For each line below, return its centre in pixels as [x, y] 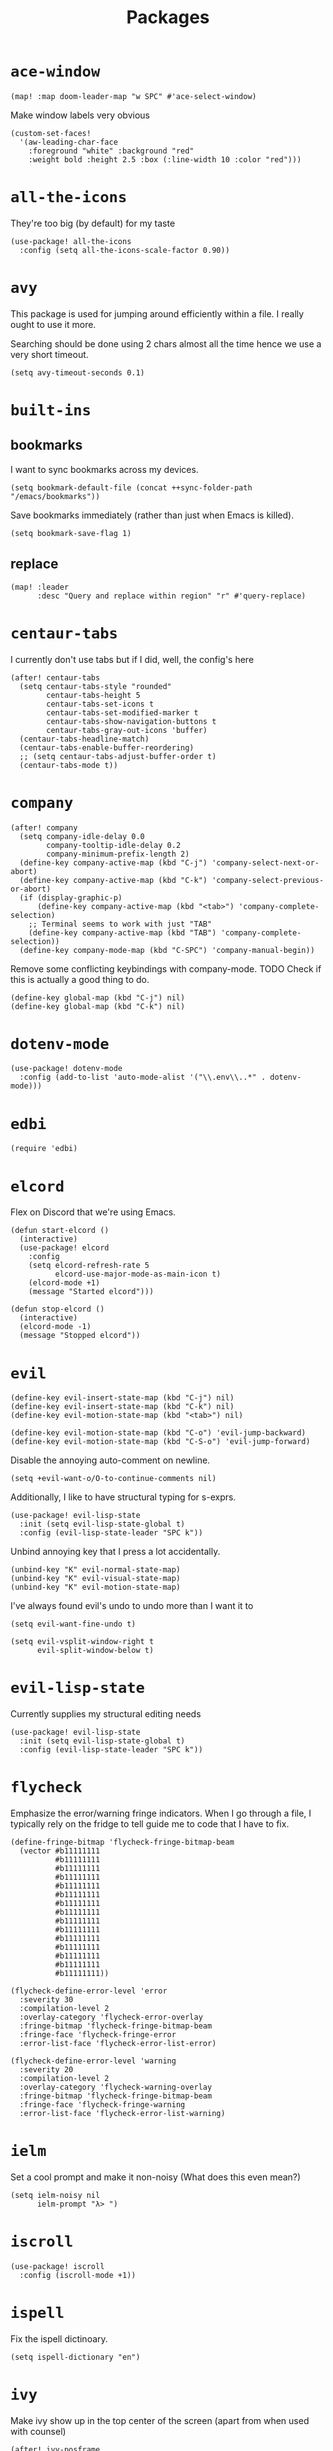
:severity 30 [46, 2000]
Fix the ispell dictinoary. [59, 2338]
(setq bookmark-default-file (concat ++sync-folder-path [131, 487]
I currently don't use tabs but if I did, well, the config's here [132, 659]
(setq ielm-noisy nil [55, 2196]
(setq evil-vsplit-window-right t [82, 1642]
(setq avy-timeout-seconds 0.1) [77, 372]
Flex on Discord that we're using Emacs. [93, 1212]
